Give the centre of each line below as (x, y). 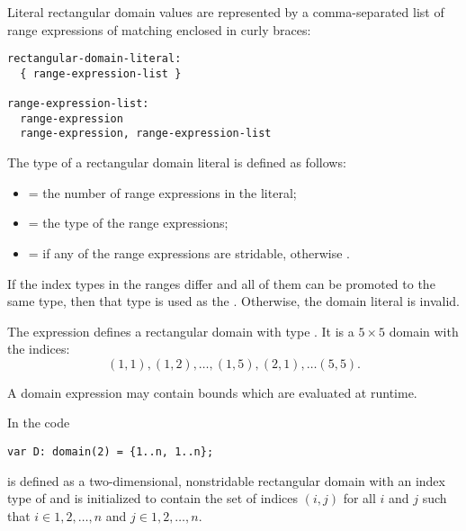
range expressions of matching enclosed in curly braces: (159, 29)
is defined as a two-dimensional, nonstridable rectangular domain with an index (226, 480)
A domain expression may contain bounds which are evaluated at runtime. (212, 392)
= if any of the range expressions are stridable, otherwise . (189, 252)
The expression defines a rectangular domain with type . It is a (181, 331)
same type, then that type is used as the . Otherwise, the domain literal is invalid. (233, 301)
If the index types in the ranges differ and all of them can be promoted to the (221, 283)
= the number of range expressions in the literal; (162, 192)
